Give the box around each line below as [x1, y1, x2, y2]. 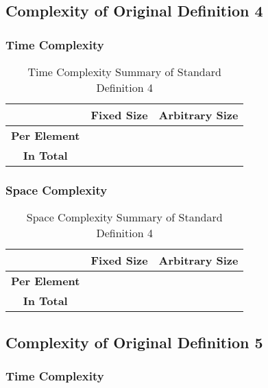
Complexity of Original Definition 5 [5, 331, 263, 352]
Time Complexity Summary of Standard [27, 64, 221, 80]
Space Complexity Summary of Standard [26, 209, 223, 226]
